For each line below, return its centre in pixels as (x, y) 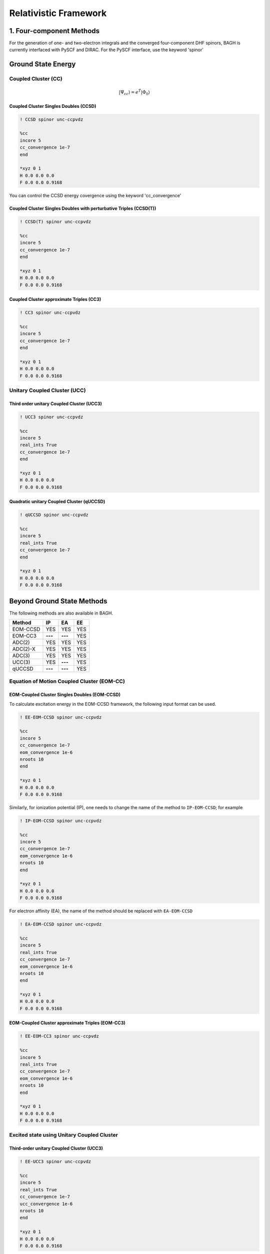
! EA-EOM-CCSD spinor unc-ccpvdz (61, 924)
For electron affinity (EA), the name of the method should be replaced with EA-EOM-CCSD (101, 911)
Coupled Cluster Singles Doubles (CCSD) (53, 106)
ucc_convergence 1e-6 (46, 1204)
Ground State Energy (42, 64)
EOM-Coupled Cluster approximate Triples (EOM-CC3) (67, 1023)
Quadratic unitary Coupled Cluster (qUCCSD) (57, 502)
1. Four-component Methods (54, 31)
